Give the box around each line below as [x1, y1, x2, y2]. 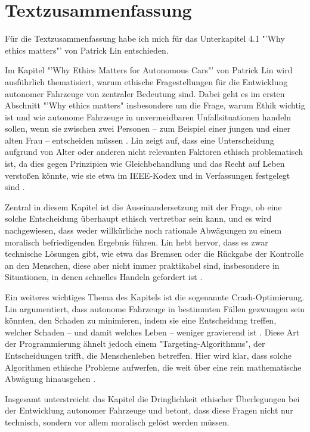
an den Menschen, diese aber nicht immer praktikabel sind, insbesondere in [5, 259, 280, 271]
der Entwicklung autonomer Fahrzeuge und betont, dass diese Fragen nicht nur [5, 404, 293, 417]
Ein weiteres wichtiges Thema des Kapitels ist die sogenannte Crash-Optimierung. [5, 291, 305, 303]
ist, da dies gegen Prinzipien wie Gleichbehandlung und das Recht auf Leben [5, 157, 285, 170]
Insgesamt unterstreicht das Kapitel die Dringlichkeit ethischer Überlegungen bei [5, 392, 300, 405]
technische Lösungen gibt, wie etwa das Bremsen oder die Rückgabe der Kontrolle [5, 247, 304, 260]
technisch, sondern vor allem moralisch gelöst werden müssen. [5, 415, 230, 428]
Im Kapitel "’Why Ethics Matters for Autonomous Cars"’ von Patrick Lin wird [5, 64, 293, 76]
